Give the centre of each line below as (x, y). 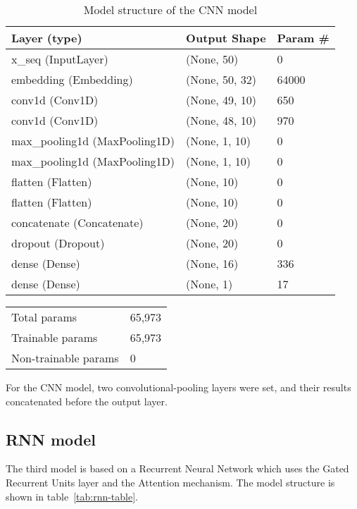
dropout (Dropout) (58, 243)
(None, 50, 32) (221, 79)
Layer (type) (47, 38)
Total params (44, 317)
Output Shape (226, 38)
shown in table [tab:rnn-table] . (72, 496)
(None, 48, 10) (221, 120)
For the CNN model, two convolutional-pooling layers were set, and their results (178, 387)
